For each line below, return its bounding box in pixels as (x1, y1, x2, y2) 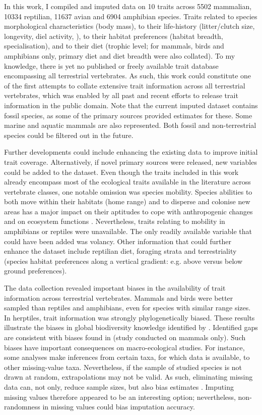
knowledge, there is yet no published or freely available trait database (4, 60, 219, 71)
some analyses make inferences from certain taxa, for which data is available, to (4, 352, 250, 362)
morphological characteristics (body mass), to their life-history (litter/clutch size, (4, 21, 255, 31)
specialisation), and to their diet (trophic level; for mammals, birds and (4, 40, 224, 51)
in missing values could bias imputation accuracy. (42, 401, 195, 412)
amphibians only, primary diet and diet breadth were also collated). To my (4, 50, 235, 61)
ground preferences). (4, 265, 67, 276)
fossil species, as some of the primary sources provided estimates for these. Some (4, 110, 252, 120)
